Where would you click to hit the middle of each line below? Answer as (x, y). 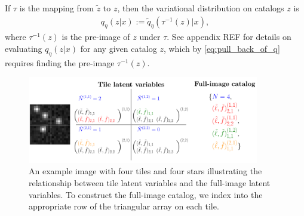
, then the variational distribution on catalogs (201, 8)
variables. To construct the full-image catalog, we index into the (146, 194)
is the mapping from (56, 8)
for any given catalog (119, 49)
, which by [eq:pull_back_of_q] (222, 49)
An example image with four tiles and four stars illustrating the (145, 171)
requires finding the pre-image (60, 62)
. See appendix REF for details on (229, 37)
